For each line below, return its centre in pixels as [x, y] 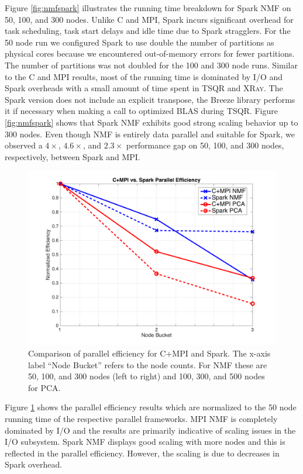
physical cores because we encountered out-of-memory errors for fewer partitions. [150, 53]
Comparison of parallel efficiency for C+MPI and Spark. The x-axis [149, 353]
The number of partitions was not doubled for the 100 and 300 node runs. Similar [151, 65]
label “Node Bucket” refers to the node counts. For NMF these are [148, 364]
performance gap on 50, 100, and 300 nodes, [205, 145]
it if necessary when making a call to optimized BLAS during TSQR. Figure [141, 111]
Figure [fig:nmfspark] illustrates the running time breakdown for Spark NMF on [148, 8]
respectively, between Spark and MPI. [73, 156]
